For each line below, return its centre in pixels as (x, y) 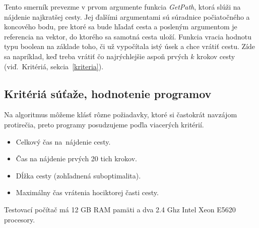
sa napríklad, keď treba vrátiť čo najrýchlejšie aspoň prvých (96, 56)
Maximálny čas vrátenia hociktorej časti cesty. (87, 192)
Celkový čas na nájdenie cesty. (63, 141)
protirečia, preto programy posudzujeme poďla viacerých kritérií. (104, 124)
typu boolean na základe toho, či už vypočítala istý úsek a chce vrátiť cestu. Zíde (130, 46)
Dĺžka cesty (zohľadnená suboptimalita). (78, 175)
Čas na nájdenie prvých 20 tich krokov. (76, 158)
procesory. (20, 219)
